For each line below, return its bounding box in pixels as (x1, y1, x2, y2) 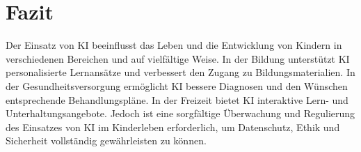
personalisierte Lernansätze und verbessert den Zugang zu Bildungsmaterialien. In (6, 65, 355, 79)
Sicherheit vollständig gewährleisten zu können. (6, 133, 207, 148)
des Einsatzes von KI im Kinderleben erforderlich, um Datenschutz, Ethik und (6, 119, 340, 134)
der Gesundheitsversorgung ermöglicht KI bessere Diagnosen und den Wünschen (6, 78, 348, 93)
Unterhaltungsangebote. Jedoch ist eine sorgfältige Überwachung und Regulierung (6, 106, 355, 121)
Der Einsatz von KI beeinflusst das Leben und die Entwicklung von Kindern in (6, 38, 342, 52)
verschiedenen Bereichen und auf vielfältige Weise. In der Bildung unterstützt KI (6, 51, 350, 66)
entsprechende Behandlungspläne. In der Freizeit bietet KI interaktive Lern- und (6, 92, 348, 107)
